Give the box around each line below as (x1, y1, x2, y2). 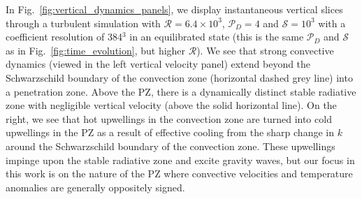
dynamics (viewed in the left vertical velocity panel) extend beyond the (6, 57, 311, 71)
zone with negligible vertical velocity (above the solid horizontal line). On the (6, 98, 337, 112)
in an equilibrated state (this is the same (129, 29, 304, 44)
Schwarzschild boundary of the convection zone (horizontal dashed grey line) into (6, 70, 353, 84)
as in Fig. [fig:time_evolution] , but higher (6, 43, 186, 57)
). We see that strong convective (196, 43, 334, 57)
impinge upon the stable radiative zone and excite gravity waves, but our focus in (6, 152, 355, 167)
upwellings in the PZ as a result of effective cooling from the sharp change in (6, 125, 334, 140)
